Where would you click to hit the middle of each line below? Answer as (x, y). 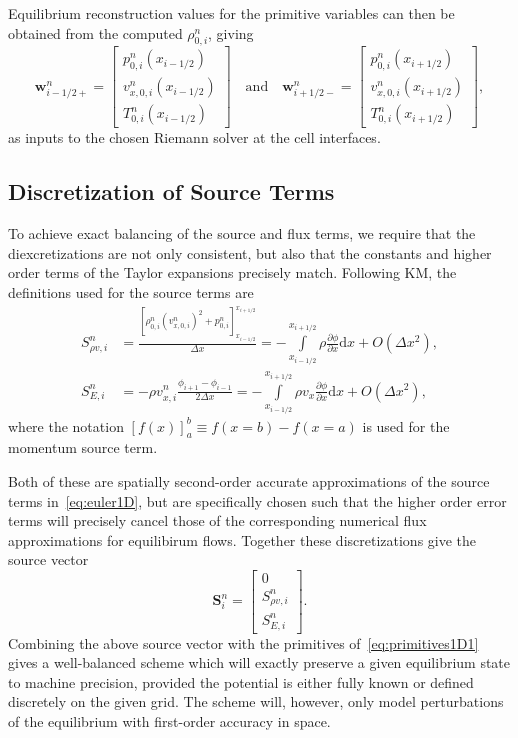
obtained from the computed (95, 32)
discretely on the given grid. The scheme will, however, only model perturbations (256, 701)
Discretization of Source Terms (171, 191)
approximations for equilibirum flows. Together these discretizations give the (242, 539)
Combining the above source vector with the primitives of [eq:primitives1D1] (243, 642)
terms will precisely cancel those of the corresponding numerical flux (217, 520)
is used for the (406, 425)
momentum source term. (83, 447)
